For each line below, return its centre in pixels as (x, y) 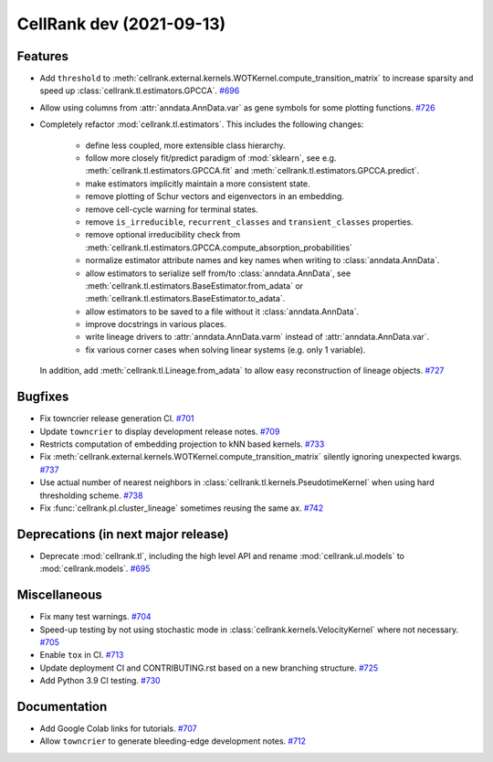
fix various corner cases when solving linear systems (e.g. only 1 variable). (226, 349)
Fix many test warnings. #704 (95, 617)
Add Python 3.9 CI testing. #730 (100, 681)
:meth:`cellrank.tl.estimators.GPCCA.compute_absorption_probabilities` (219, 248)
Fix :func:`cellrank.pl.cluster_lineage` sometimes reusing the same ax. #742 (182, 508)
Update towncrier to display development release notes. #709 (160, 431)
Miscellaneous (59, 595)
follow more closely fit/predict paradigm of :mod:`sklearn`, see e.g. (211, 158)
